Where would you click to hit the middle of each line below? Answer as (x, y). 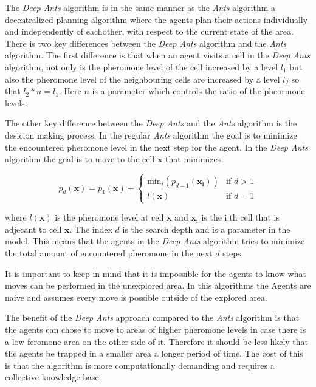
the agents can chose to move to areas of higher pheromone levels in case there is (156, 330)
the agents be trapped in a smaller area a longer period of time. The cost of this (154, 353)
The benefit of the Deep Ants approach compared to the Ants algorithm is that (152, 317)
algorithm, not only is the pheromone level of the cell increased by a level (142, 67)
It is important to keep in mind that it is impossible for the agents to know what (156, 273)
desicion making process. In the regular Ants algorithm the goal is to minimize (151, 135)
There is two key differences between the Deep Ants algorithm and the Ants (146, 43)
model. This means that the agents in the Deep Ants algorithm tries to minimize (155, 241)
